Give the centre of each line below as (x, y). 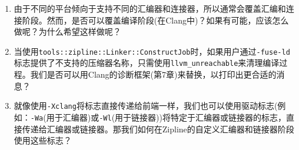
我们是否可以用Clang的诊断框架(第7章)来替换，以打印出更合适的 (153, 74)
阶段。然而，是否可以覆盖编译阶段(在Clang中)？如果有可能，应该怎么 (155, 20)
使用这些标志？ (43, 140)
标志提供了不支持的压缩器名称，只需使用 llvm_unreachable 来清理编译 (147, 63)
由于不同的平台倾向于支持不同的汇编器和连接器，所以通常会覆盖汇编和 (150, 8)
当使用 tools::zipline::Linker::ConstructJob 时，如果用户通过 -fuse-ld (152, 51)
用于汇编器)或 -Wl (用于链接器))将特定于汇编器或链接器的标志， (166, 117)
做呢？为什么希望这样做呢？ (67, 31)
